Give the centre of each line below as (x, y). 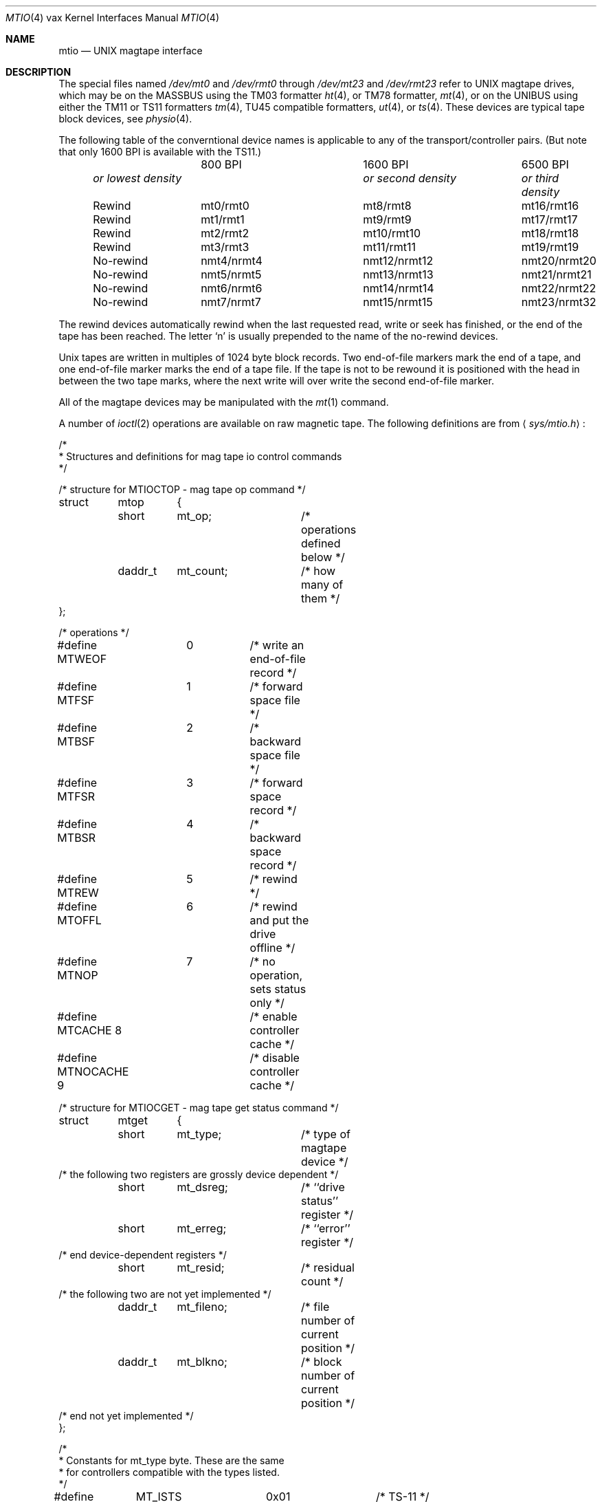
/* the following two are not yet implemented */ (165, 1294)
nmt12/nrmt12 (398, 261)
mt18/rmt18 (550, 233)
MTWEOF (82, 659)
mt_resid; (201, 1267)
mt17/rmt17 (549, 219)
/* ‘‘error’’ (325, 1228)
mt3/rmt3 (225, 247)
